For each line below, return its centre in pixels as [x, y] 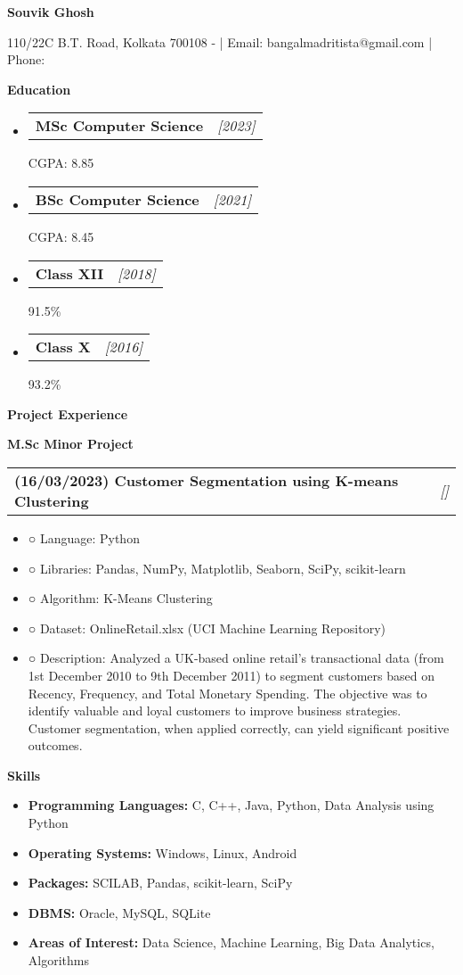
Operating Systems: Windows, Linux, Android [162, 852]
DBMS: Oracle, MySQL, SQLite [119, 912]
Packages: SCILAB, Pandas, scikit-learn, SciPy [160, 883]
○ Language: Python [84, 537]
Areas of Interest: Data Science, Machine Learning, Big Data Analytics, [231, 942]
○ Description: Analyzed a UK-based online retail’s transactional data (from [236, 658]
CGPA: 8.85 [61, 163]
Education [39, 89]
